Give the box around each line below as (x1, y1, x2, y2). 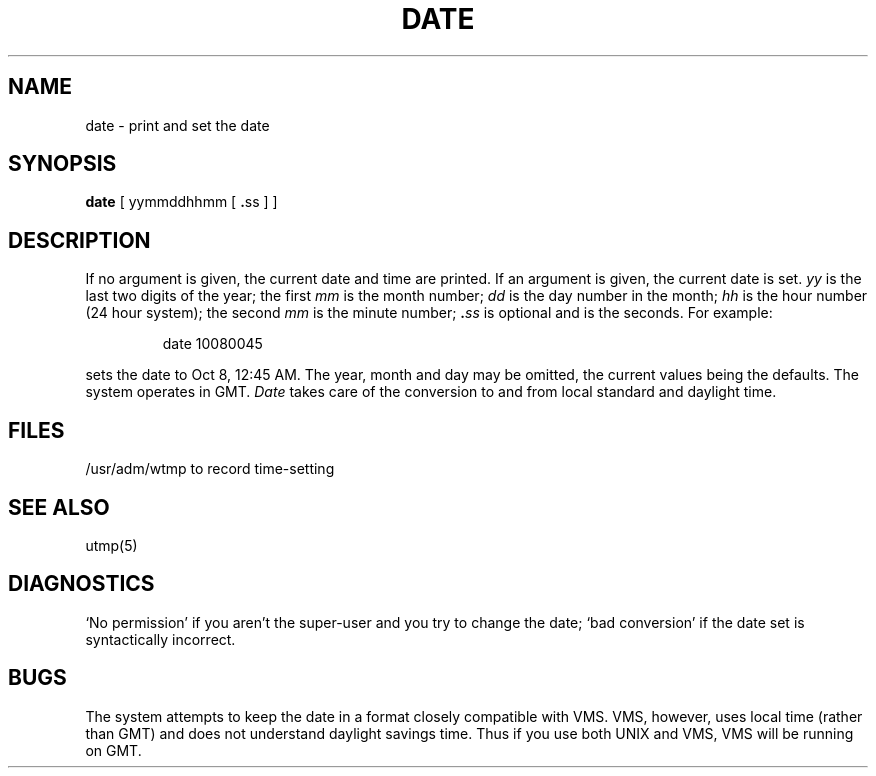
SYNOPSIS (8, 151, 117, 177)
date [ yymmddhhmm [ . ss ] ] (85, 193, 278, 211)
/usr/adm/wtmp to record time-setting (85, 460, 335, 478)
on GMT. (85, 741, 142, 759)
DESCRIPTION (8, 227, 151, 253)
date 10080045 (162, 335, 263, 353)
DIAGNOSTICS (8, 571, 155, 597)
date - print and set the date (85, 116, 270, 134)
